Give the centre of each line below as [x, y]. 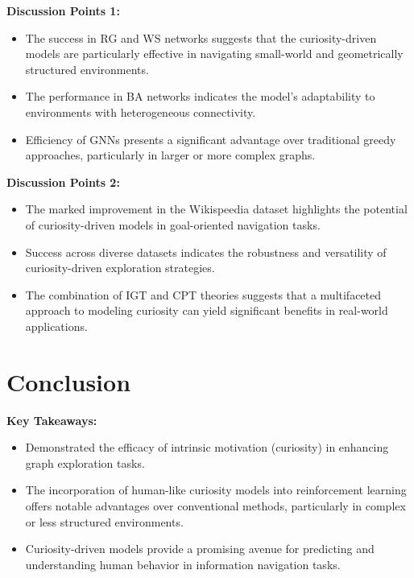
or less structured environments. [104, 521]
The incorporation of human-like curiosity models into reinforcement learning [216, 490]
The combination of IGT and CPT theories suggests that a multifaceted [203, 294]
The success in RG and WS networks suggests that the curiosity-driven [201, 37]
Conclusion [69, 381]
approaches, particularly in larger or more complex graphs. [170, 155]
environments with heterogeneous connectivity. [141, 111]
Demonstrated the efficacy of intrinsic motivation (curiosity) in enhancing [207, 447]
